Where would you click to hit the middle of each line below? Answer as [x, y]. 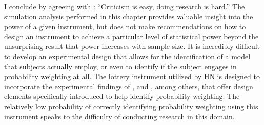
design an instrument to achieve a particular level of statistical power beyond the [131, 36]
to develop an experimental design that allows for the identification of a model [127, 56]
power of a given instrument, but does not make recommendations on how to [125, 26]
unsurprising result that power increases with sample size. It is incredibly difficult [132, 46]
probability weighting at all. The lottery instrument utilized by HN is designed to [132, 76]
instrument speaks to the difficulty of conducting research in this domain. [119, 116]
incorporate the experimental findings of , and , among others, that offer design [129, 86]
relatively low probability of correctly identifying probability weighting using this [131, 106]
